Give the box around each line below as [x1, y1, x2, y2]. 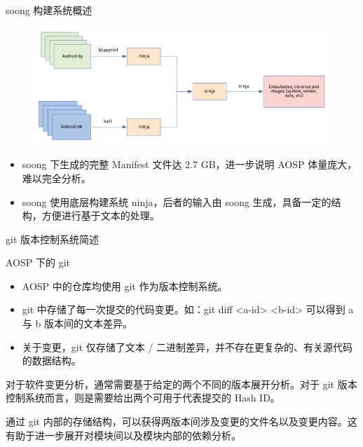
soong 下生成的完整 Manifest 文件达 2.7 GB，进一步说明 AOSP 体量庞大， [22, 157, 357, 172]
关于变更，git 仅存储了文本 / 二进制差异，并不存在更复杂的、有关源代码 [22, 339, 353, 354]
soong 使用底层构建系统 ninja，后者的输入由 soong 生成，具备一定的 [22, 194, 331, 209]
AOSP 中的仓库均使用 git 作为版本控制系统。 [22, 278, 228, 293]
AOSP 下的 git [6, 255, 70, 270]
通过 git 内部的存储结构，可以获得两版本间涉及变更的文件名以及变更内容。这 [6, 414, 357, 429]
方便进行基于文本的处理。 [41, 208, 160, 223]
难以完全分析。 [22, 170, 91, 185]
